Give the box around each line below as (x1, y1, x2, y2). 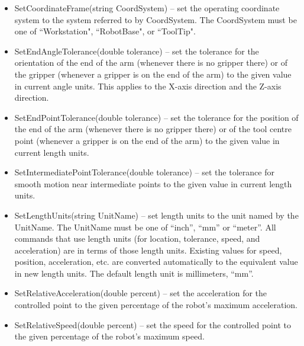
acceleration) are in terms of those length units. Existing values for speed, (14, 244, 282, 256)
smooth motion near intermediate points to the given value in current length (14, 177, 292, 190)
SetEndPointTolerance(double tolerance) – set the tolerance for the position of (14, 111, 299, 123)
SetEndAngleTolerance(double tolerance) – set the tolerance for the (14, 44, 259, 57)
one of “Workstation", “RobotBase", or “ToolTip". (14, 25, 196, 37)
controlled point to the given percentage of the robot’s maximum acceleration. (14, 299, 297, 311)
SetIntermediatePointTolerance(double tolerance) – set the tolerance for (14, 166, 274, 178)
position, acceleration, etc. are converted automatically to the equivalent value (14, 255, 298, 268)
